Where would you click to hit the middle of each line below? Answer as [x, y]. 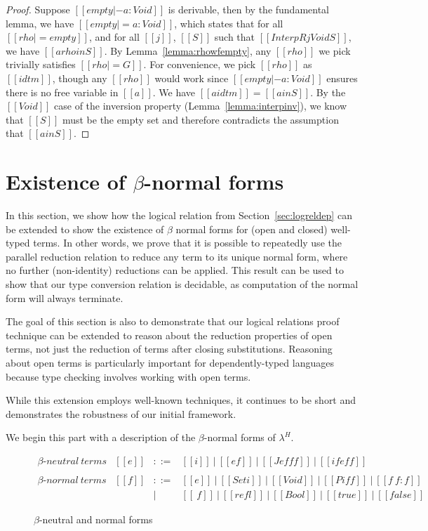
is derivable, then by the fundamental [249, 9]
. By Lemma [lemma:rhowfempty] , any [188, 50]
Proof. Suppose [38, 9]
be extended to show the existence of [85, 229]
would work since [192, 78]
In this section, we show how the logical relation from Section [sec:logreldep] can [179, 215]
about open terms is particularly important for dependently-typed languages [170, 362]
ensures [342, 78]
